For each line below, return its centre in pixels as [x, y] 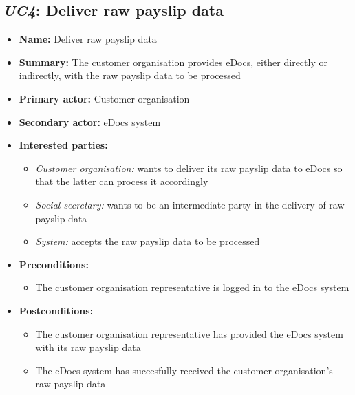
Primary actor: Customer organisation [104, 98]
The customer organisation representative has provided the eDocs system [189, 333]
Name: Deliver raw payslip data [88, 39]
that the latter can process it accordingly [122, 181]
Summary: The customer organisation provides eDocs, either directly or [173, 62]
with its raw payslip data [88, 347]
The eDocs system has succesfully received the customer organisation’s [184, 370]
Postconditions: [56, 310]
